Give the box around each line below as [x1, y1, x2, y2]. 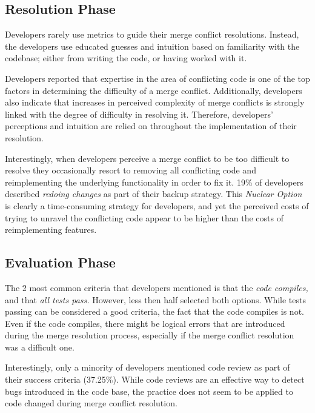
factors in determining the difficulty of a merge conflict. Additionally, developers [5, 84, 302, 96]
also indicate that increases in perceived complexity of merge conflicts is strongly [5, 96, 305, 109]
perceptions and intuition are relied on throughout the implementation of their [5, 119, 297, 132]
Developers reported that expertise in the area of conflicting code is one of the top [5, 72, 310, 84]
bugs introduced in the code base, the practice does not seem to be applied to [5, 384, 293, 397]
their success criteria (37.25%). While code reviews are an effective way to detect [5, 373, 305, 386]
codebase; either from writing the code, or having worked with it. [5, 52, 247, 64]
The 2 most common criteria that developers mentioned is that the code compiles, [5, 281, 308, 294]
